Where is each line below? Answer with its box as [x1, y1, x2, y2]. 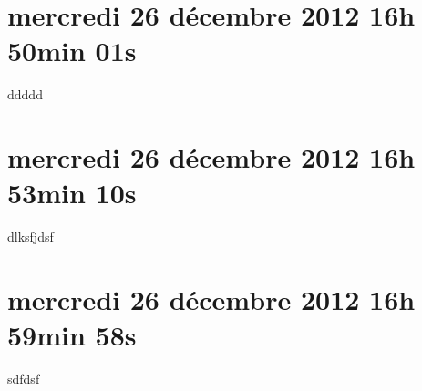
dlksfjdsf [7, 227, 54, 246]
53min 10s [7, 174, 137, 211]
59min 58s [7, 316, 137, 354]
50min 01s [7, 32, 137, 69]
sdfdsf [7, 369, 40, 388]
